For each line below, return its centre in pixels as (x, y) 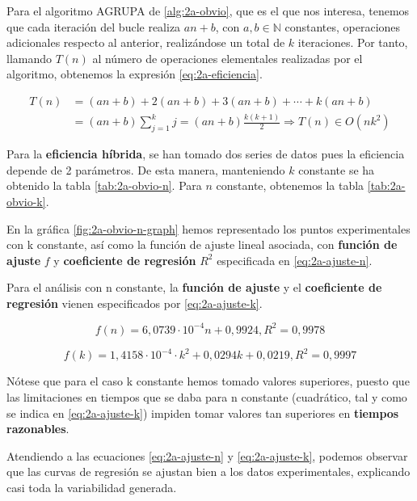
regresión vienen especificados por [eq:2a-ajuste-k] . (135, 303)
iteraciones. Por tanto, (353, 42)
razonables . (38, 429)
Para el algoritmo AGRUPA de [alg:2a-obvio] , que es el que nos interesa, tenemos (208, 11)
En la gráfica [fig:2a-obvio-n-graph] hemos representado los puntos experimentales (208, 228)
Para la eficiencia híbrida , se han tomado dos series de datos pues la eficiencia (206, 154)
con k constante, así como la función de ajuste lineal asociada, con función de (202, 244)
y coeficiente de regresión (125, 260)
